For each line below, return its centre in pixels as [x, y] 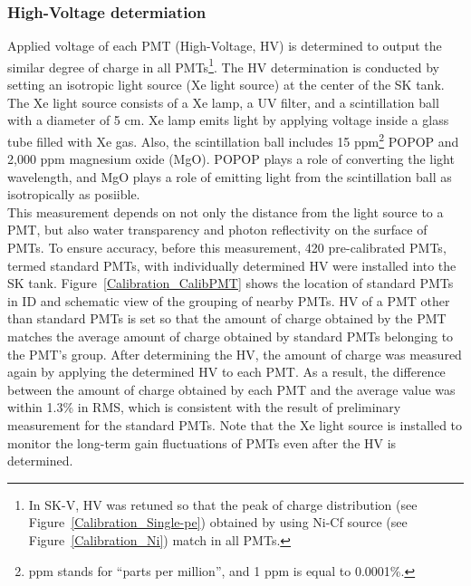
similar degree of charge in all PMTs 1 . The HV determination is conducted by [223, 65]
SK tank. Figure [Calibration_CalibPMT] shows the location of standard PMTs [231, 283]
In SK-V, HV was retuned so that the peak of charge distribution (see [223, 504]
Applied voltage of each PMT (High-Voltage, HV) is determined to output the [225, 46]
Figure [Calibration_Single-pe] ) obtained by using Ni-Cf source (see [218, 522]
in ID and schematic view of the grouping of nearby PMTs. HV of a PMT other [229, 300]
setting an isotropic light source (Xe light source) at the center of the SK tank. [226, 85]
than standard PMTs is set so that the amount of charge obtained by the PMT [227, 318]
